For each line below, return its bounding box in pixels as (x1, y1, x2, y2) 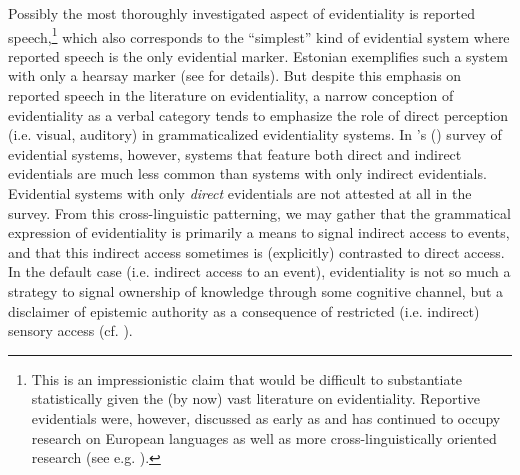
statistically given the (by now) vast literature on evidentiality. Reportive (31, 388, 480, 409)
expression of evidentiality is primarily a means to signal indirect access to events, (8, 222, 510, 243)
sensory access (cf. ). (8, 320, 133, 341)
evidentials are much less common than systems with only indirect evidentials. (8, 163, 487, 184)
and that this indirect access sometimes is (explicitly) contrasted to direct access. (8, 241, 505, 262)
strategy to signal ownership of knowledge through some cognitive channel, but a (8, 280, 504, 301)
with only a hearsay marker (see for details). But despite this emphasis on (8, 65, 462, 86)
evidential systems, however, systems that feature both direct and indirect (8, 143, 462, 164)
